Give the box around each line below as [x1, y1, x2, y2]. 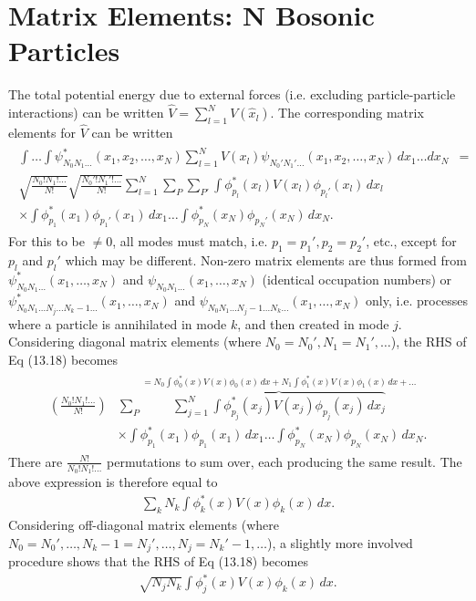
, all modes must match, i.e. [112, 232, 268, 251]
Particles [8, 32, 120, 69]
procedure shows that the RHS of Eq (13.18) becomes [8, 552, 308, 571]
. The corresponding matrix [270, 103, 424, 122]
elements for [8, 123, 76, 142]
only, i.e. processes [366, 291, 468, 310]
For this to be [8, 232, 85, 251]
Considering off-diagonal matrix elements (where [8, 515, 279, 534]
